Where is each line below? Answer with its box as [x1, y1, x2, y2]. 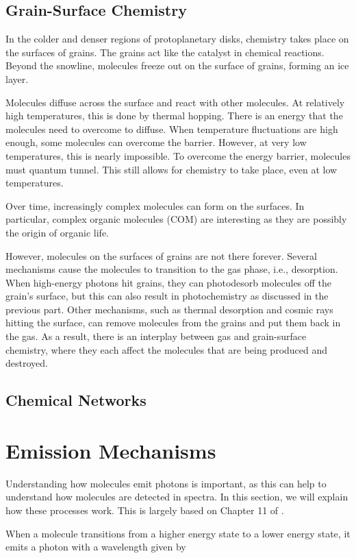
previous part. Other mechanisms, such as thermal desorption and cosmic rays [5, 302, 333, 316]
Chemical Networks [5, 389, 147, 411]
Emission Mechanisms [5, 436, 216, 464]
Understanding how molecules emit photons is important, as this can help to [5, 476, 327, 490]
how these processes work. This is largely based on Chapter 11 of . [5, 502, 284, 517]
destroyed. [5, 356, 48, 370]
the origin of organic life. [5, 225, 109, 239]
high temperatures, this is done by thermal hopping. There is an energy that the [5, 108, 343, 123]
